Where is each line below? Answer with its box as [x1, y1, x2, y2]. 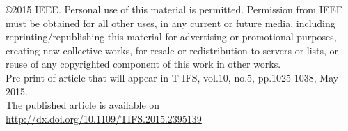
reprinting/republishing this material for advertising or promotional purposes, [6, 29, 337, 44]
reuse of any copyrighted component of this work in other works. [6, 56, 281, 71]
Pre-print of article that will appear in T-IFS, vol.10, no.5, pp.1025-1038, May [6, 70, 339, 84]
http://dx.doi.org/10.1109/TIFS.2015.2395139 [6, 111, 202, 125]
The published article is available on [6, 98, 160, 112]
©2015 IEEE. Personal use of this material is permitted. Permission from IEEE [6, 2, 343, 16]
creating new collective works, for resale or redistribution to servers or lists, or [6, 43, 339, 57]
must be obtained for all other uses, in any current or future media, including [6, 15, 335, 30]
